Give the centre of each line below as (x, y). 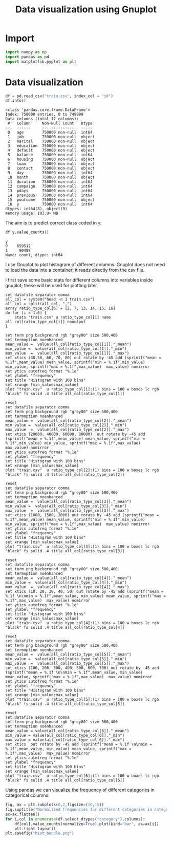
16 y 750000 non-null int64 (50, 204)
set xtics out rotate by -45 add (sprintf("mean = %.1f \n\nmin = (79, 744)
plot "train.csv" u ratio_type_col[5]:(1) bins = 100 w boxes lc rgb (82, 700)
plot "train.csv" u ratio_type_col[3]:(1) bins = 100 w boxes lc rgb (82, 547)
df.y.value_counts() (27, 232)
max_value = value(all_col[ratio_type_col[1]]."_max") (67, 353)
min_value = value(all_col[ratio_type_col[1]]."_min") (66, 349)
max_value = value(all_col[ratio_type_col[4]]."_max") (67, 587)
